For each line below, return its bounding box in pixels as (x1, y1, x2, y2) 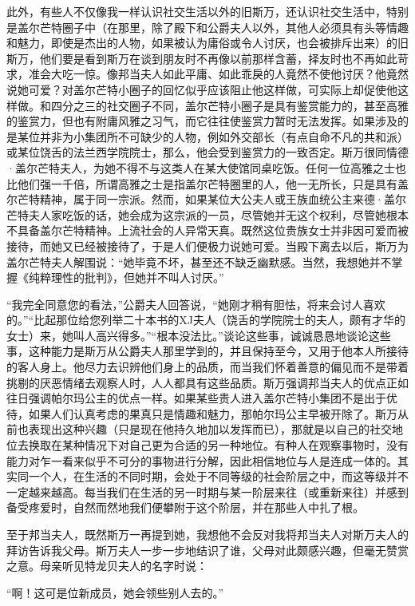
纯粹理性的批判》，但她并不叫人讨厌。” (28, 269, 224, 286)
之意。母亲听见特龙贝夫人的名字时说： (6, 557, 207, 574)
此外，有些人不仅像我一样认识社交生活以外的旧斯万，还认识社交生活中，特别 (6, 3, 409, 19)
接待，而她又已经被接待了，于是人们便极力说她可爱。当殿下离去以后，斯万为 (6, 237, 409, 254)
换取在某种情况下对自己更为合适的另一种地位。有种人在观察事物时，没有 (28, 437, 409, 454)
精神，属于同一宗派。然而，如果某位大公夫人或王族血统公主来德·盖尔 (39, 191, 406, 208)
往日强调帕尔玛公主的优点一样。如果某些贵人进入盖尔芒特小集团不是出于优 (6, 390, 397, 406)
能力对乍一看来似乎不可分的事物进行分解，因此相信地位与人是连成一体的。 (6, 452, 397, 469)
